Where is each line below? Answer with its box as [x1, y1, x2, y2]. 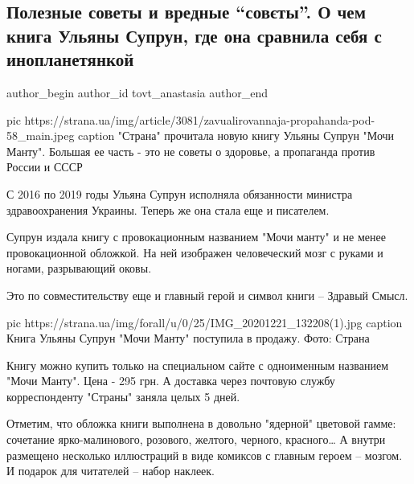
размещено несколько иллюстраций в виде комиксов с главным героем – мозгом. [6, 446, 403, 463]
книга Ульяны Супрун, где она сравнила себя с [6, 23, 382, 47]
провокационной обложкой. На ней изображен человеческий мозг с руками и [6, 244, 383, 260]
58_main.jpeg [6, 127, 75, 144]
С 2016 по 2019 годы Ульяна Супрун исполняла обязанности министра [6, 185, 353, 202]
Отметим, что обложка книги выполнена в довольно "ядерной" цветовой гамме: [6, 415, 396, 432]
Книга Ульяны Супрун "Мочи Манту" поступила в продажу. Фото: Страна [6, 330, 370, 347]
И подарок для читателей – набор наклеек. [6, 462, 215, 479]
